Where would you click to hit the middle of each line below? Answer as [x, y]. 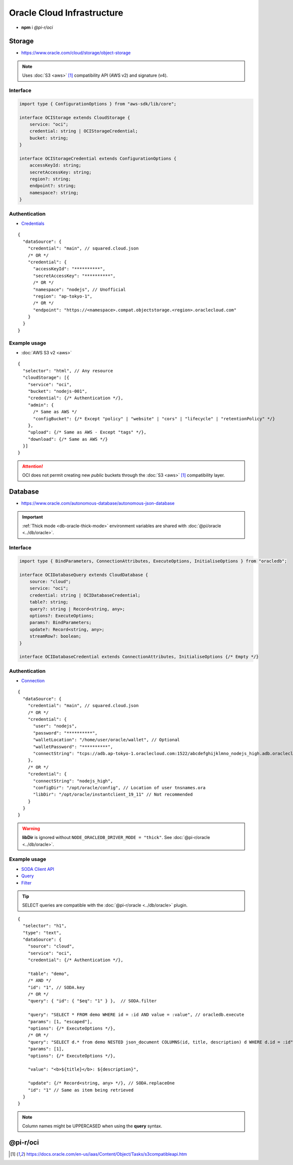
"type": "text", [42, 933]
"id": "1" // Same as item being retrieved [81, 1090]
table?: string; [49, 602]
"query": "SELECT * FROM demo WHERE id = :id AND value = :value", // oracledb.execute [136, 1015]
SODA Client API [38, 869]
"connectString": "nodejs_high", [73, 781]
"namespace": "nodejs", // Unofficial [80, 289]
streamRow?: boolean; [55, 636]
